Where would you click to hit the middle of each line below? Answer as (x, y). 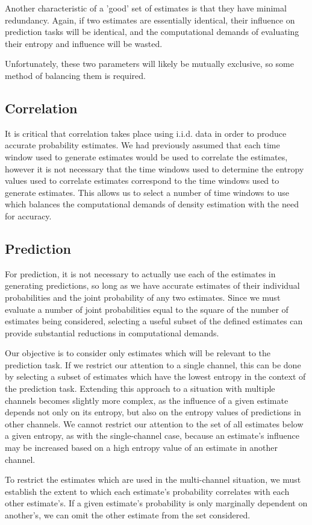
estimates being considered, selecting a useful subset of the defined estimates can (154, 321)
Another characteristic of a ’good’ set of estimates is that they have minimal (146, 8)
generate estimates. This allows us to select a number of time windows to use (147, 192)
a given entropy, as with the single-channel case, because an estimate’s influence (152, 435)
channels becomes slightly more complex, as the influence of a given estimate (147, 400)
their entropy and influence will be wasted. (84, 43)
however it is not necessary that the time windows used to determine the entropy (154, 168)
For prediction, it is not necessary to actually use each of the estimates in (140, 273)
